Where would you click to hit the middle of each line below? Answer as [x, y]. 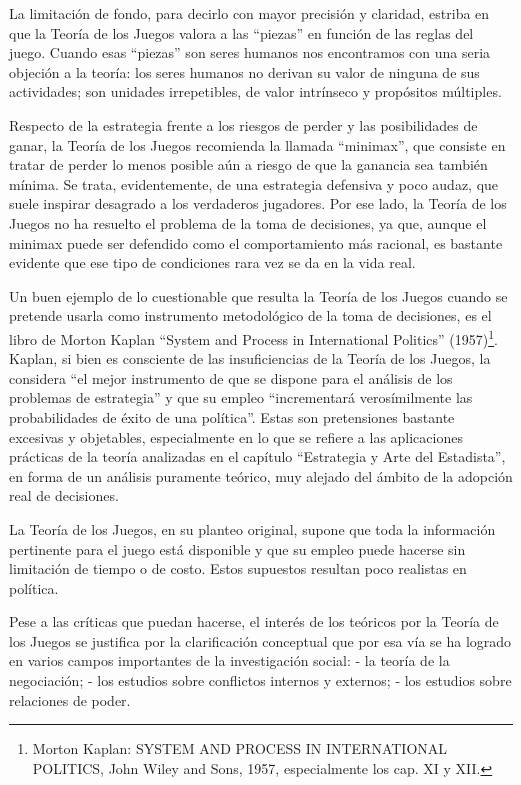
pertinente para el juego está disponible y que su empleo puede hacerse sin [237, 548]
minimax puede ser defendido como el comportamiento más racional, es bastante [256, 242]
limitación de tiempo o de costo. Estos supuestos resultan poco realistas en [238, 568]
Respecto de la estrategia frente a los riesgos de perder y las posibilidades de [243, 124]
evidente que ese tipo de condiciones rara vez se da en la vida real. [212, 262]
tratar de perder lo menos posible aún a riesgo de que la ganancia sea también [248, 164]
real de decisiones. [64, 495]
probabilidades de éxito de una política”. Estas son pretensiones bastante [232, 416]
